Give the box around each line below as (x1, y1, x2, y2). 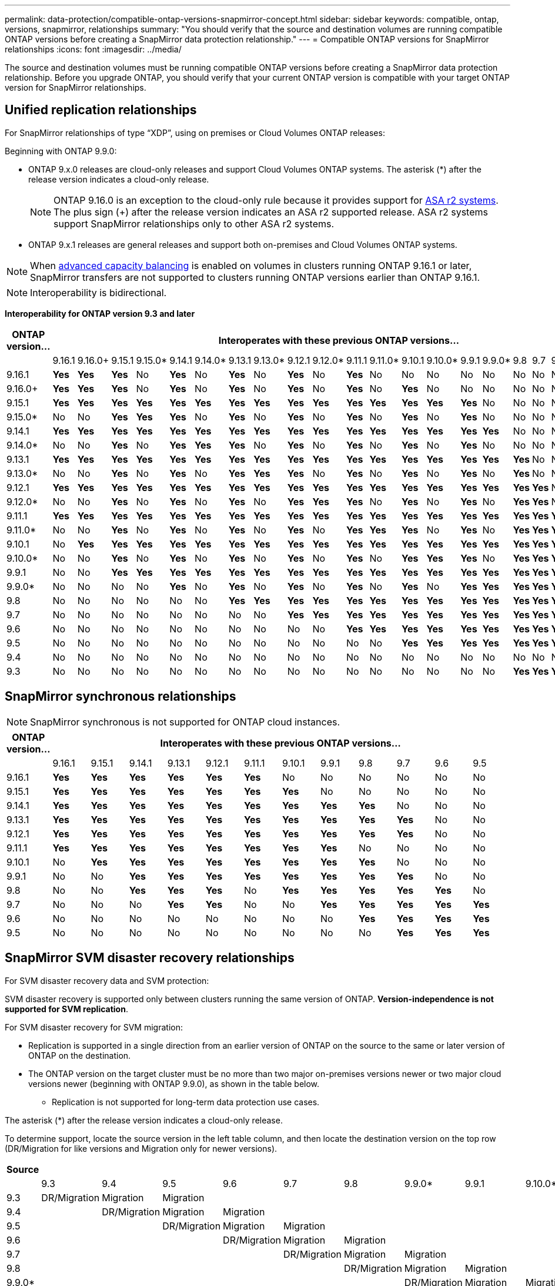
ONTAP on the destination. (28, 1050, 131, 1060)
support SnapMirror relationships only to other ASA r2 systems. (54, 217, 335, 230)
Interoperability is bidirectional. (30, 286, 167, 299)
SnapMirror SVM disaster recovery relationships (5, 950, 295, 966)
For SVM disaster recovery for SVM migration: (5, 1022, 183, 1032)
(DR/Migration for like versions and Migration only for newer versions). (5, 1143, 277, 1154)
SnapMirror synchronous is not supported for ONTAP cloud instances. (30, 715, 340, 728)
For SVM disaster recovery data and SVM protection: (5, 975, 209, 986)
